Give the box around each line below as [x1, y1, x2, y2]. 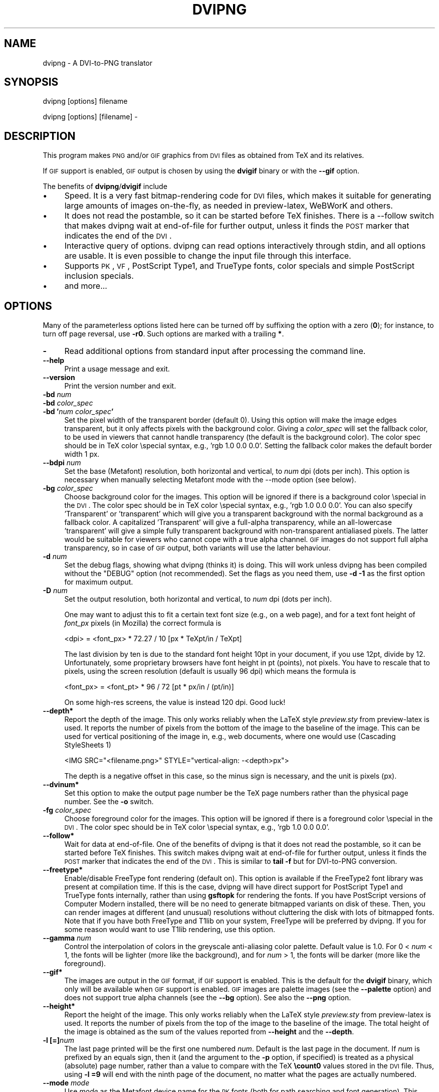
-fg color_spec [43, 806, 91, 815]
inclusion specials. [64, 271, 134, 281]
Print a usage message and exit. [64, 365, 170, 374]
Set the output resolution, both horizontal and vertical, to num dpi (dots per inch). [64, 595, 332, 604]
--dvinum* [43, 780, 79, 789]
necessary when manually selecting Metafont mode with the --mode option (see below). [64, 475, 356, 484]
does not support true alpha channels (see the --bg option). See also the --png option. [64, 993, 351, 1002]
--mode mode [43, 1078, 90, 1087]
